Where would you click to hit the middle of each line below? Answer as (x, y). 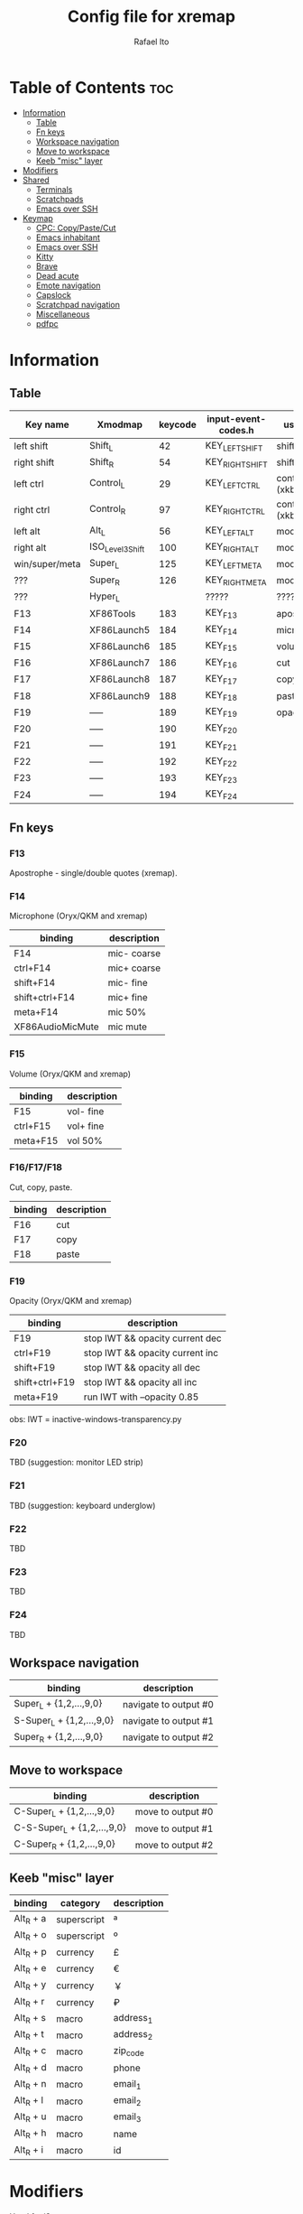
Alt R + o (30, 1936)
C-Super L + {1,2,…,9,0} (64, 1811)
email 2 (127, 2101)
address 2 (133, 2035)
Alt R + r (29, 2002)
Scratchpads (60, 199)
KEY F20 (221, 729)
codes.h (236, 430)
